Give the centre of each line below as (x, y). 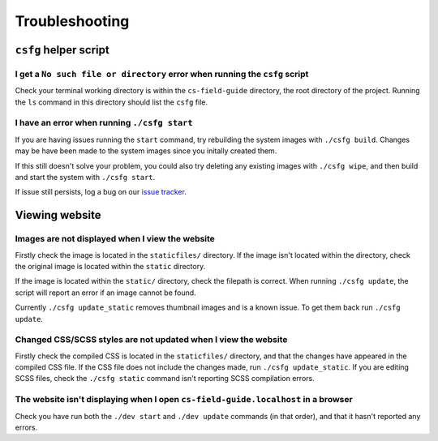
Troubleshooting (72, 21)
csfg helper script (62, 50)
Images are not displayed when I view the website (115, 239)
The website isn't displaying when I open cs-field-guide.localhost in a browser (184, 400)
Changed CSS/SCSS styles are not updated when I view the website (151, 340)
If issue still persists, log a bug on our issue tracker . (101, 192)
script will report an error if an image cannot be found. (105, 293)
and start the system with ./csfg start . (85, 178)
